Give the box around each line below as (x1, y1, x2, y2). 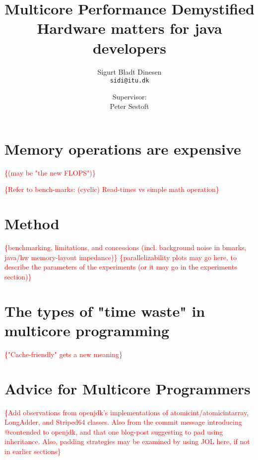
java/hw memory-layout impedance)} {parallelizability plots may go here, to (4, 252, 237, 262)
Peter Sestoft (110, 101, 149, 111)
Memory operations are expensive (4, 138, 241, 159)
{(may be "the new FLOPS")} (4, 167, 96, 178)
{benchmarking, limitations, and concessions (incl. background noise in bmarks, (4, 242, 247, 253)
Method (4, 213, 60, 234)
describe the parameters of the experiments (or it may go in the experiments (4, 262, 237, 272)
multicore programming (4, 320, 170, 340)
